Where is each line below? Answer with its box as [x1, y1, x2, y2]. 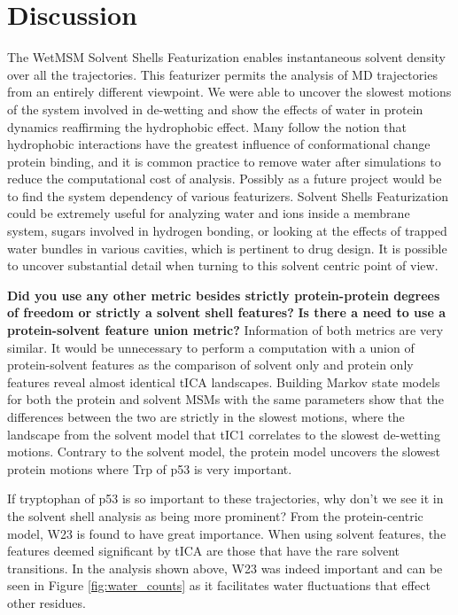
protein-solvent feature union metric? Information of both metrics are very [7, 321, 444, 339]
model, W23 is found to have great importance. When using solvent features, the [7, 524, 446, 542]
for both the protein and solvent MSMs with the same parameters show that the [7, 390, 444, 409]
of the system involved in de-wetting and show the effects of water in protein [7, 99, 423, 118]
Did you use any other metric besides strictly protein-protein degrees [7, 285, 440, 304]
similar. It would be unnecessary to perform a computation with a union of [7, 338, 415, 356]
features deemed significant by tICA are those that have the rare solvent [7, 541, 400, 560]
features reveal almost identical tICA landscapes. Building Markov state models [7, 372, 440, 391]
